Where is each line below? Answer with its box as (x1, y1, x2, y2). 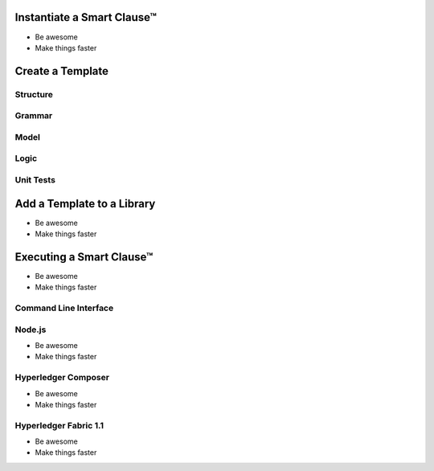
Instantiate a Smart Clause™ (14, 10, 157, 24)
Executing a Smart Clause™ (14, 250, 154, 264)
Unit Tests (14, 174, 56, 185)
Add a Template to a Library (14, 197, 156, 211)
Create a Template (14, 64, 108, 78)
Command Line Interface (14, 302, 114, 313)
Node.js (14, 324, 47, 335)
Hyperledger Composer (14, 372, 110, 383)
